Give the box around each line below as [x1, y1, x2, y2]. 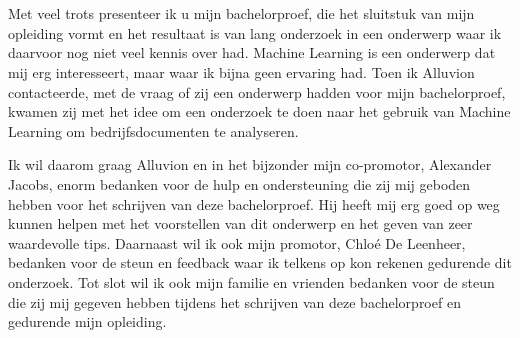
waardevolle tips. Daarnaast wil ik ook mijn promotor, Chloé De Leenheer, [8, 232, 466, 253]
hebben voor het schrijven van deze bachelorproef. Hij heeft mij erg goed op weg [8, 193, 500, 214]
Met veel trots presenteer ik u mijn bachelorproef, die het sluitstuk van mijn [8, 3, 475, 24]
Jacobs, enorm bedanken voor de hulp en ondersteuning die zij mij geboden [8, 173, 471, 194]
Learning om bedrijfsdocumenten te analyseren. [8, 120, 299, 141]
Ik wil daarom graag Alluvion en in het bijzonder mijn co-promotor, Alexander [8, 154, 492, 175]
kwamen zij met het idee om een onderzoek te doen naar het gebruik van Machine [8, 101, 511, 122]
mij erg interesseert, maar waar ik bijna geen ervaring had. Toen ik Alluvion [8, 61, 475, 82]
